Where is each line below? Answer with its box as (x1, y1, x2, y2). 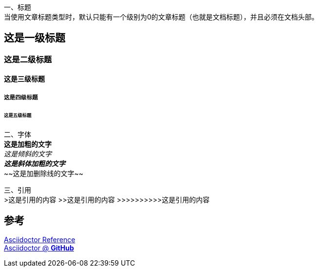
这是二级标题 (4, 54, 52, 64)
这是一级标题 (4, 32, 65, 44)
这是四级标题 (4, 94, 38, 101)
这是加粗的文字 (4, 139, 52, 148)
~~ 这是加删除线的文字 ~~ (4, 169, 84, 177)
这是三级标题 (4, 75, 45, 83)
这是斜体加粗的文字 (4, 159, 65, 168)
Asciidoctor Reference (4, 235, 75, 244)
